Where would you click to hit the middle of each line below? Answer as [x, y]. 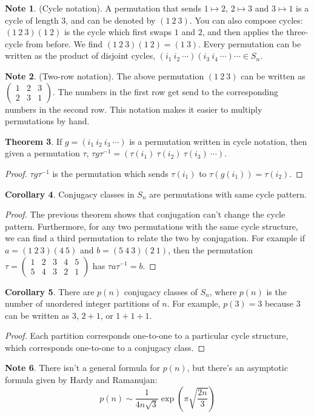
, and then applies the [243, 32]
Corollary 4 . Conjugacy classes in [70, 194]
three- [297, 32]
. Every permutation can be [250, 43]
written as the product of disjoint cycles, [80, 55]
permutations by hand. [47, 121]
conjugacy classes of [161, 291]
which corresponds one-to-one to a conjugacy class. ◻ [105, 347]
